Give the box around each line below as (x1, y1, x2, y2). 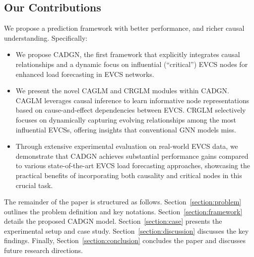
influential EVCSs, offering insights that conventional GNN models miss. (15, 124, 236, 134)
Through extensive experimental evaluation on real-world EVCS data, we (15, 141, 238, 151)
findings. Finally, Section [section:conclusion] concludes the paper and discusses (4, 235, 246, 246)
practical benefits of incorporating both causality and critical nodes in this (15, 170, 242, 180)
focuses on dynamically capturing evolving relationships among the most (15, 114, 237, 125)
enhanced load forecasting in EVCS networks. (15, 68, 154, 79)
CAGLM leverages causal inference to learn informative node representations (15, 95, 249, 105)
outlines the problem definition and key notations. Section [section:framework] (4, 206, 243, 216)
